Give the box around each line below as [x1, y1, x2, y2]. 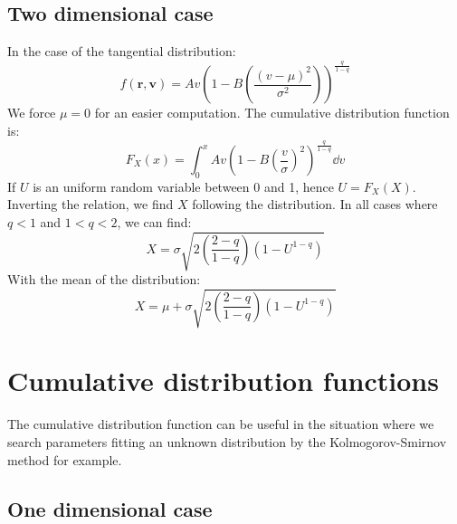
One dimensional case [7, 494, 213, 522]
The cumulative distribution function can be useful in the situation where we [7, 414, 434, 433]
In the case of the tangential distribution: [7, 42, 236, 61]
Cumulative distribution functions [7, 362, 439, 399]
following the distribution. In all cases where [192, 195, 438, 214]
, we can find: [117, 213, 192, 231]
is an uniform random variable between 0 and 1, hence [33, 176, 334, 195]
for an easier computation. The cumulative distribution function [94, 103, 450, 122]
